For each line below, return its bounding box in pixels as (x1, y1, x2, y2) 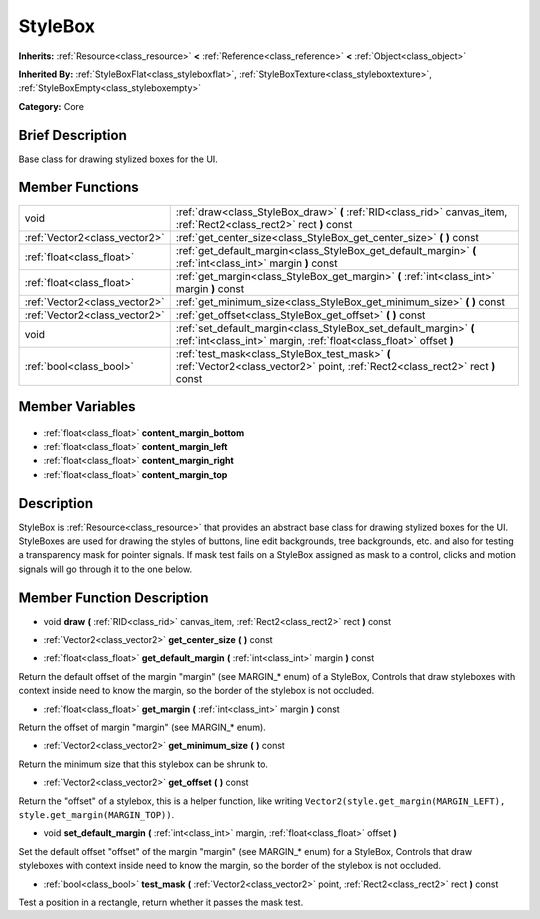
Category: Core (18, 100, 85, 112)
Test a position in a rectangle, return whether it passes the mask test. (18, 896, 304, 908)
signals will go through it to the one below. (18, 563, 193, 575)
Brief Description (18, 126, 127, 144)
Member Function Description (18, 589, 209, 606)
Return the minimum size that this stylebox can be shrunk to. (18, 758, 269, 770)
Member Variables (18, 398, 136, 415)
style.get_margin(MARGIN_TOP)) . (18, 809, 175, 820)
